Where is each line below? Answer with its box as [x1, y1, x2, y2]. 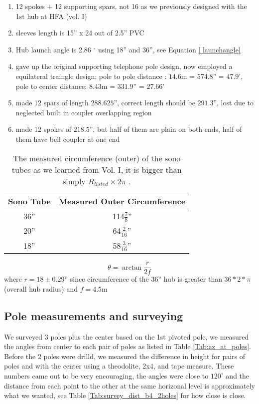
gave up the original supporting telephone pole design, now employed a [15, 61, 233, 71]
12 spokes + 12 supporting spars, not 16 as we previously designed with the [15, 1, 247, 11]
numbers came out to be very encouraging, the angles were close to [4, 370, 209, 381]
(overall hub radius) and [4, 283, 78, 294]
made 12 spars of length [15, 97, 89, 108]
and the [226, 370, 250, 381]
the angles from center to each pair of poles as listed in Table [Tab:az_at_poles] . [4, 341, 251, 352]
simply [62, 175, 86, 187]
